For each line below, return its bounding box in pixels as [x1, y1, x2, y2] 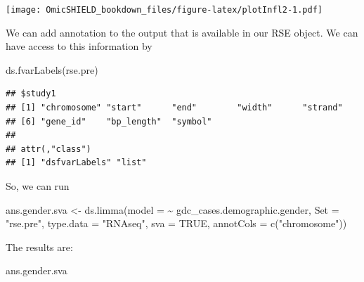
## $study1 [6, 89, 56, 99]
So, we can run [6, 179, 70, 193]
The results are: [6, 239, 73, 254]
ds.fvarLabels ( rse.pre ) [6, 62, 98, 77]
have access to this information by [6, 39, 152, 53]
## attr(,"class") [6, 143, 91, 154]
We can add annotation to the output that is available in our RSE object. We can [6, 25, 358, 39]
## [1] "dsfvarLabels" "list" [6, 158, 147, 168]
